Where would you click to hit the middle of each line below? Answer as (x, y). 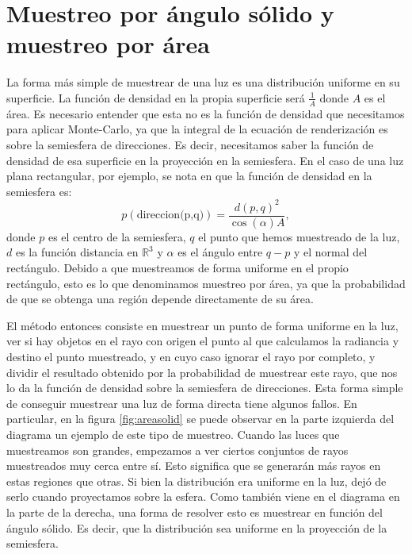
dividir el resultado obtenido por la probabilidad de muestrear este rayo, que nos (202, 372)
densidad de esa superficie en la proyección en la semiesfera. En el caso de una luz (205, 160)
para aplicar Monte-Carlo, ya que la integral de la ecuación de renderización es (197, 129)
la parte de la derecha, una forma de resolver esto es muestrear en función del (195, 512)
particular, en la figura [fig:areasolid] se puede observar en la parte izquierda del (200, 419)
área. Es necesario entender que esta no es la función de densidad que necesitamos (206, 113)
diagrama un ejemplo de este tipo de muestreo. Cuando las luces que (173, 434)
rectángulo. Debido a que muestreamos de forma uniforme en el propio (177, 268)
